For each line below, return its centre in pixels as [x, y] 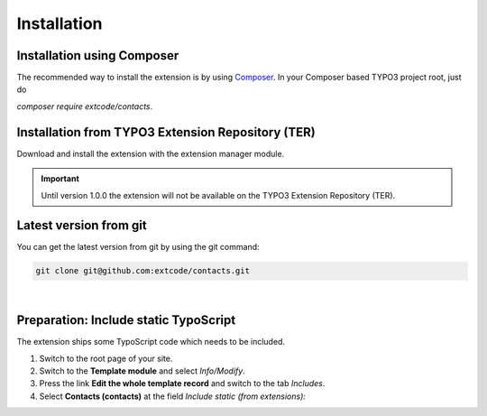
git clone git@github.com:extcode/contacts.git [142, 271]
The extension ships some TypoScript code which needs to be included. [151, 342]
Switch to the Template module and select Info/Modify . [142, 371]
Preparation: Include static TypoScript [126, 320]
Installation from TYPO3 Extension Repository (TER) [166, 132]
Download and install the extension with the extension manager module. [151, 153]
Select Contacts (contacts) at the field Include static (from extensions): [173, 396]
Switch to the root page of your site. [106, 358]
